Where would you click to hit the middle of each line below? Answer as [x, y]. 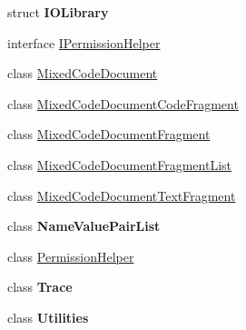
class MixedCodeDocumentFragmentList [120, 164]
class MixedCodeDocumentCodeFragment [123, 103]
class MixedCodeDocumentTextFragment [122, 195]
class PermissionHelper [71, 256]
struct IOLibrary [58, 12]
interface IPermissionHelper [84, 42]
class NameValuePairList [84, 226]
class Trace [40, 287]
